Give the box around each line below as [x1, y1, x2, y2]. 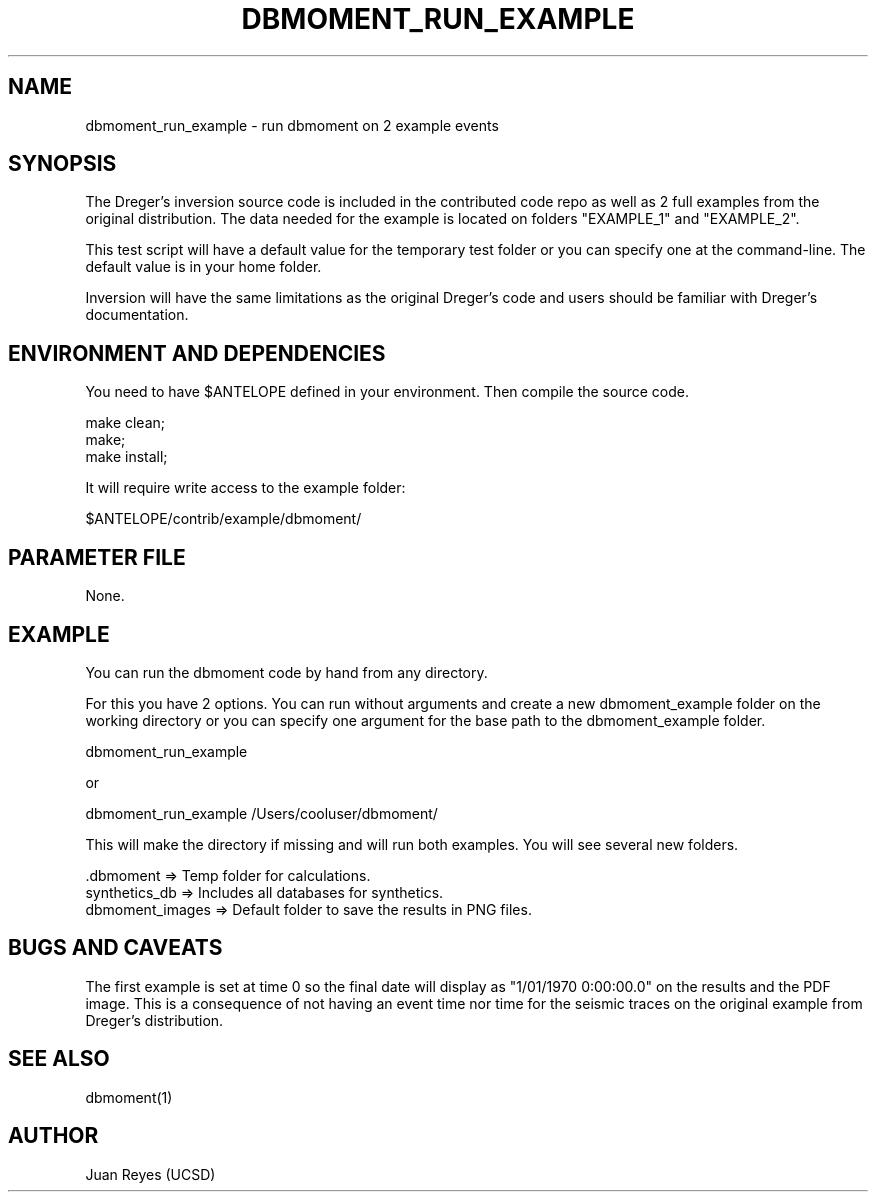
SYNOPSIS [8, 151, 117, 177]
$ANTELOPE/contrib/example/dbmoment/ [85, 510, 362, 528]
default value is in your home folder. [85, 258, 322, 276]
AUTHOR [8, 1123, 99, 1149]
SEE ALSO [8, 1046, 110, 1072]
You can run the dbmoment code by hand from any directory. [85, 663, 488, 681]
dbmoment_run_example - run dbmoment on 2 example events [85, 116, 499, 134]
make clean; [85, 414, 166, 432]
